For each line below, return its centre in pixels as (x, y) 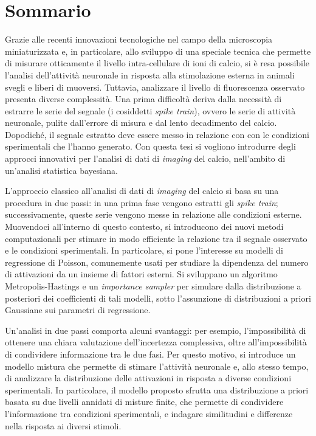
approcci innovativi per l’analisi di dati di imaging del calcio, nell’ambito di (145, 158)
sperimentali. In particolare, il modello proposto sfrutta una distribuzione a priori (157, 389)
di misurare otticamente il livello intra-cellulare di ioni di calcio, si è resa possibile (157, 63)
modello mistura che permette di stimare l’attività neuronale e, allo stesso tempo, (157, 366)
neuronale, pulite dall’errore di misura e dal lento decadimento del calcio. (141, 123)
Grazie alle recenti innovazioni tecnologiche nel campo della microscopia (139, 39)
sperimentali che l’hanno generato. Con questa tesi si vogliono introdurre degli (150, 146)
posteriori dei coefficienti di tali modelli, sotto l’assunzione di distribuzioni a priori (158, 298)
